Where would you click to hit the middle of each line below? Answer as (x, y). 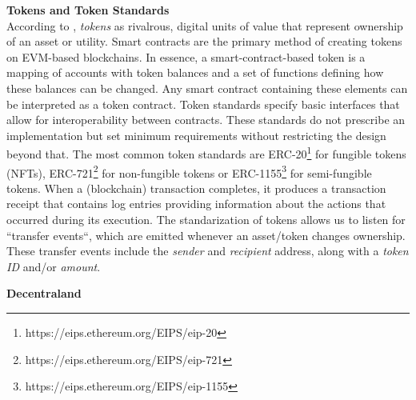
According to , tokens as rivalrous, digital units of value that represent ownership (205, 25)
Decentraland (44, 293)
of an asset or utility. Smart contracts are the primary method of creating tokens (204, 41)
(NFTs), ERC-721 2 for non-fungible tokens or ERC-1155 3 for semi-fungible (189, 171)
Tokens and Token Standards (88, 10)
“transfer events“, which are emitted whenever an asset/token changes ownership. (206, 235)
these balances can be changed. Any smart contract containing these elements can (207, 88)
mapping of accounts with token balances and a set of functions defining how (195, 72)
